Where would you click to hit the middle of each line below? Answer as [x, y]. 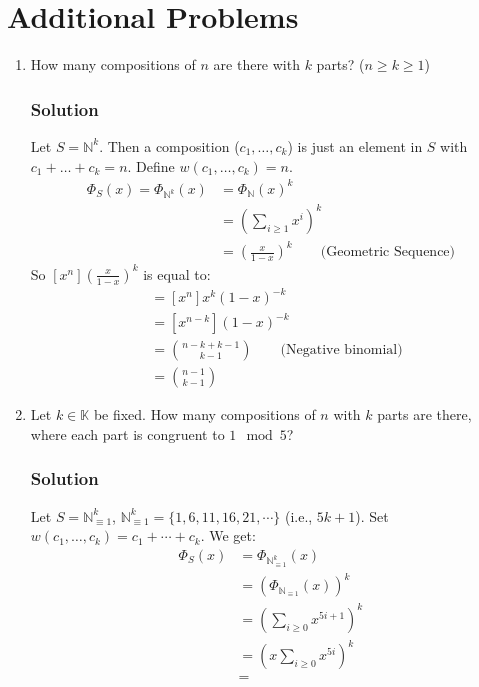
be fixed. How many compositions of [204, 414]
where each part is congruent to [127, 433]
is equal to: [177, 273]
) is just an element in [355, 145]
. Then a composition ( [169, 145]
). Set [372, 515]
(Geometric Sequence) [388, 252]
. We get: [228, 535]
